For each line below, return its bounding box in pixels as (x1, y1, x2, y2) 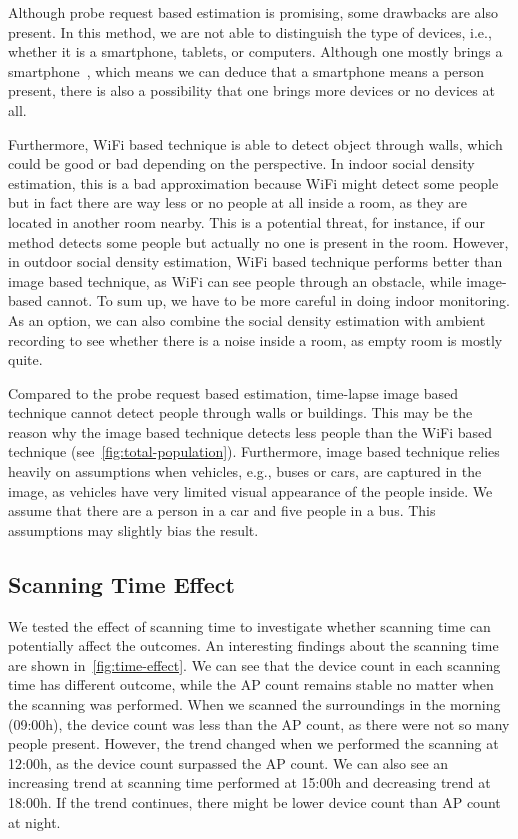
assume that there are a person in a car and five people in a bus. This (8, 500, 436, 521)
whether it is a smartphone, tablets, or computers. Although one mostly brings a (8, 41, 503, 62)
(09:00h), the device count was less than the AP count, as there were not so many (8, 713, 510, 734)
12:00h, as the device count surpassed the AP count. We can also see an (8, 752, 449, 773)
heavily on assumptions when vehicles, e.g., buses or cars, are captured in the (8, 461, 482, 482)
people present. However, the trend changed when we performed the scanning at (8, 733, 499, 754)
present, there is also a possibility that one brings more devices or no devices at (8, 80, 495, 101)
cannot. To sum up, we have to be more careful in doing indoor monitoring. (46, 290, 510, 311)
